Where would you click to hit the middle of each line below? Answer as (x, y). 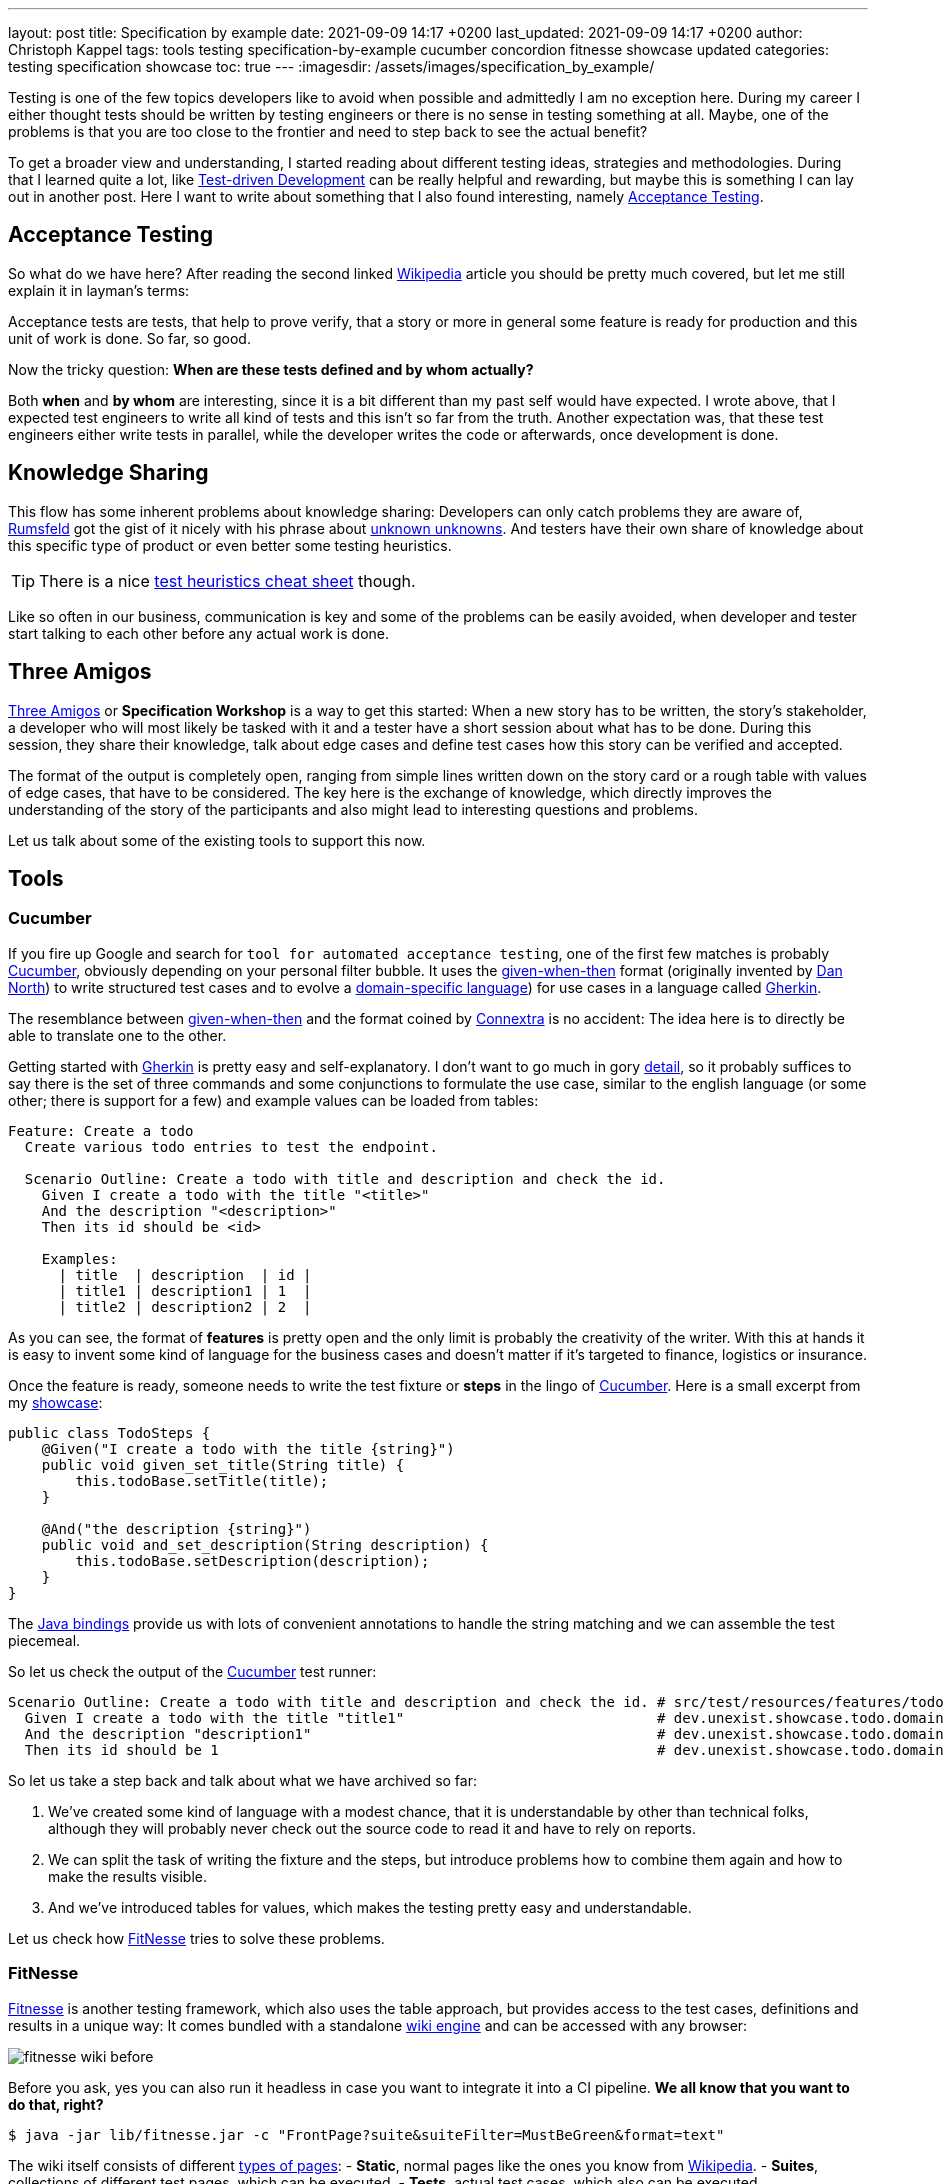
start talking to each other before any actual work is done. (198, 633)
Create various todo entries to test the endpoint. (231, 1146)
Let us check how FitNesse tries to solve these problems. (196, 1938)
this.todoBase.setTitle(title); (202, 1480)
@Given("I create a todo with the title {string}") (248, 1448)
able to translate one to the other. (117, 1035)
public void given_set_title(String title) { (223, 1464)
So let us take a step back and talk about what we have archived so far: (242, 1780)
